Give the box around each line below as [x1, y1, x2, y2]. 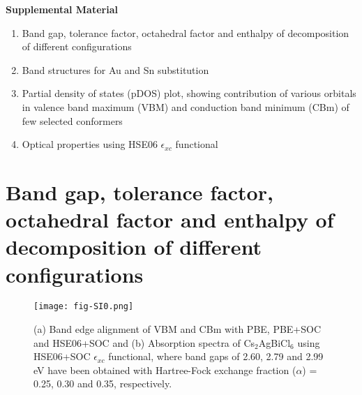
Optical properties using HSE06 [22, 137, 158, 151]
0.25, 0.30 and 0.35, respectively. [33, 376, 172, 391]
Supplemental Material [6, 2, 118, 16]
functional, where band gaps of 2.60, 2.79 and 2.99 [108, 349, 324, 364]
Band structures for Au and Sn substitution [22, 62, 209, 77]
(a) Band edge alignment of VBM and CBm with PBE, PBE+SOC [33, 322, 322, 336]
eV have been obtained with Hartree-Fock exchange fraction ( [33, 362, 296, 377]
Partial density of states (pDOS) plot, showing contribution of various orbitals [22, 86, 356, 100]
